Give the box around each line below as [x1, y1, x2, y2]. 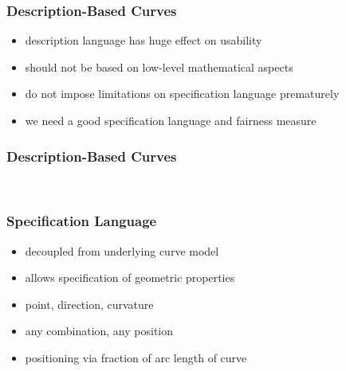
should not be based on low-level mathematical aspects [25, 58, 293, 75]
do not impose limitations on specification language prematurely [25, 85, 340, 102]
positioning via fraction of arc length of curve [25, 350, 247, 365]
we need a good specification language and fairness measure [25, 112, 317, 128]
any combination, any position [25, 322, 174, 339]
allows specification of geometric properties [25, 269, 235, 286]
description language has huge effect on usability [25, 32, 262, 49]
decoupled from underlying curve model [25, 242, 219, 259]
